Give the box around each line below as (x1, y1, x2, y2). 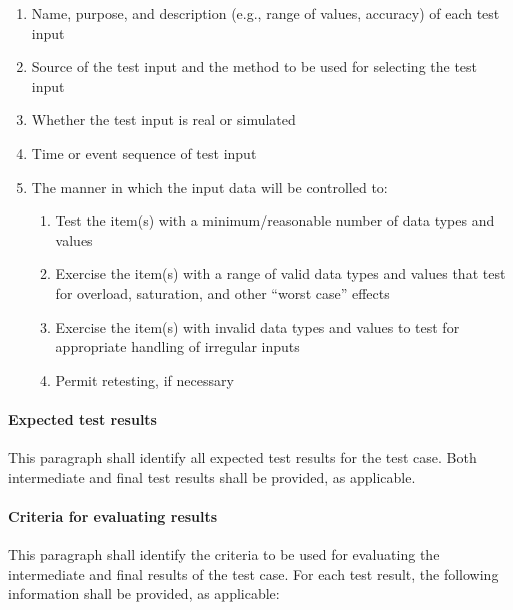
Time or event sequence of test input (31, 142, 257, 163)
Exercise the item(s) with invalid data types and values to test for (55, 316, 460, 337)
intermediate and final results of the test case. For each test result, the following (8, 563, 499, 584)
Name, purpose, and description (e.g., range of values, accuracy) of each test (31, 3, 500, 23)
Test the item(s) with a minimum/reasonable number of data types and (55, 210, 495, 231)
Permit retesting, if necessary (55, 369, 234, 390)
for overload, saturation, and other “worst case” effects (55, 282, 390, 303)
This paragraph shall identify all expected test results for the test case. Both (8, 447, 477, 468)
